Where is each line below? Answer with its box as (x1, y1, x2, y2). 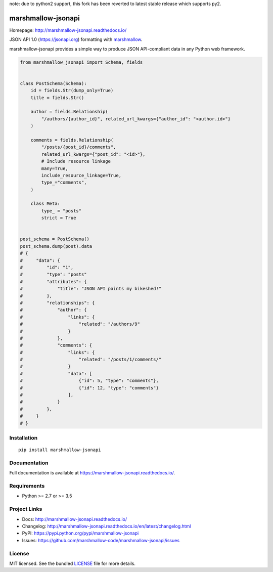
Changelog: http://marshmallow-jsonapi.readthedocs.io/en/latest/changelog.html (22, 523, 191, 529)
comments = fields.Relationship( (30, 137, 114, 143)
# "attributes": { (20, 279, 87, 284)
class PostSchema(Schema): (20, 80, 87, 86)
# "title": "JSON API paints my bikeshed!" (20, 286, 162, 292)
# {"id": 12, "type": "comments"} (20, 385, 159, 390)
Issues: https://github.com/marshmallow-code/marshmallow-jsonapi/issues (22, 537, 179, 543)
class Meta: (30, 201, 61, 207)
